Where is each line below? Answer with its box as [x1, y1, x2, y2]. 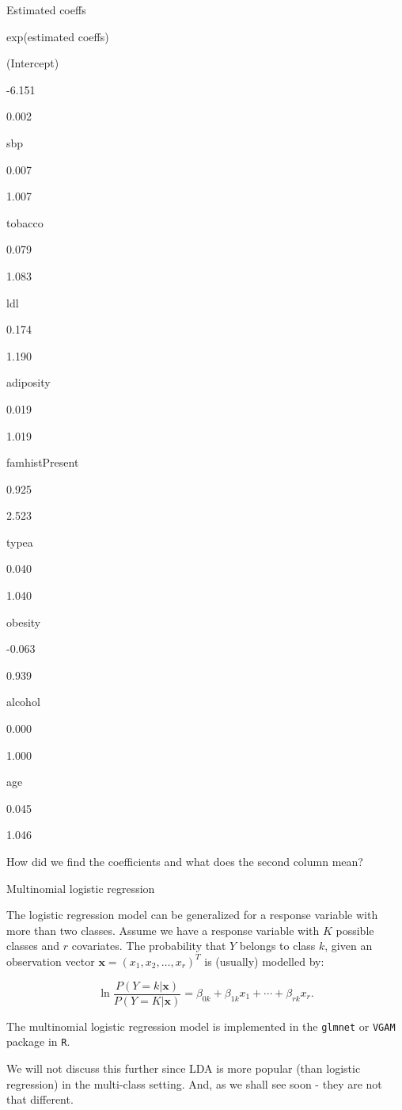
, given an [324, 937, 373, 954]
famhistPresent [6, 454, 79, 471]
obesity [6, 613, 41, 630]
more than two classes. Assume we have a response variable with [6, 921, 320, 938]
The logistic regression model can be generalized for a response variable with [6, 906, 378, 923]
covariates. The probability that [71, 937, 226, 954]
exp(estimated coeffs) [6, 28, 109, 44]
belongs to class [239, 937, 316, 954]
